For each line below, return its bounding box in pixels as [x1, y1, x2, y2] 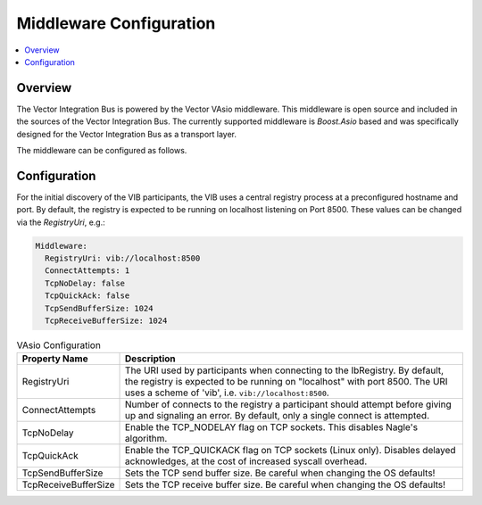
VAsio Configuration [16, 339, 102, 352]
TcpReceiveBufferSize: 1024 [45, 316, 168, 326]
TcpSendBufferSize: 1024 [45, 303, 154, 313]
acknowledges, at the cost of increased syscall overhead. [125, 455, 368, 468]
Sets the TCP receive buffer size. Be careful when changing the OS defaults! [125, 478, 446, 491]
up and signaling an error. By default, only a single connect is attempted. [125, 410, 430, 422]
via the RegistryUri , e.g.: [16, 217, 106, 228]
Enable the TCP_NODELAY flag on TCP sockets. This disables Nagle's [125, 421, 419, 434]
